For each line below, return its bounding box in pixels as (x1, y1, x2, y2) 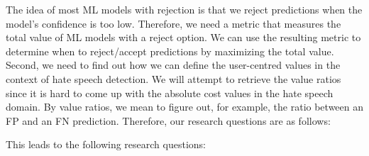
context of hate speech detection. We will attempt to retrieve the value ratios (6, 71, 341, 86)
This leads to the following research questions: (6, 137, 206, 152)
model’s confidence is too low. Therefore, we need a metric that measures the (6, 16, 341, 30)
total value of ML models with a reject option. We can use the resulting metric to (6, 30, 361, 45)
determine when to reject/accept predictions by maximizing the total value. (6, 43, 334, 58)
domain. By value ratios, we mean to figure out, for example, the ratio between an (6, 99, 364, 114)
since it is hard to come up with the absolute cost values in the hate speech (6, 85, 334, 100)
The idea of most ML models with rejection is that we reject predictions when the (6, 2, 363, 16)
